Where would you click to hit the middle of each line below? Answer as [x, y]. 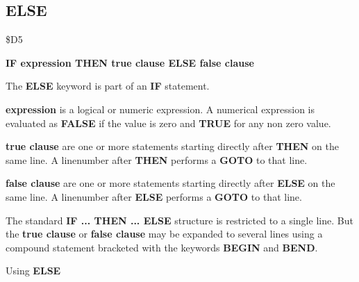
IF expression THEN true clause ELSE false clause [130, 62]
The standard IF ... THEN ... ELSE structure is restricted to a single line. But [179, 220]
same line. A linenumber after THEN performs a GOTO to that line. [157, 159]
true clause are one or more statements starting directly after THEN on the [172, 146]
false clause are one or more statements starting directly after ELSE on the [170, 183]
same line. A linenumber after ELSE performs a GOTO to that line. [154, 196]
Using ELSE [33, 271]
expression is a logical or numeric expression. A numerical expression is [160, 109]
